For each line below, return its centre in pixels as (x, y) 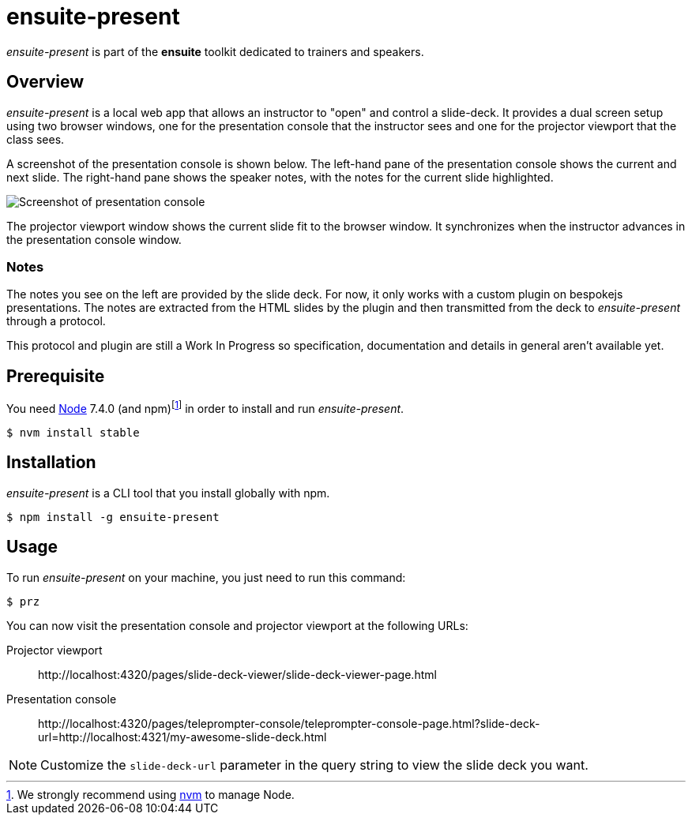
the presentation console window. (94, 239)
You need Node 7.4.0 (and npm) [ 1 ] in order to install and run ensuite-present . (205, 407)
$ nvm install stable (73, 432)
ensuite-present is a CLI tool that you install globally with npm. (168, 493)
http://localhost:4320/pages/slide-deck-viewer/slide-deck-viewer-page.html (237, 674)
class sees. (36, 139)
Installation (51, 463)
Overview (45, 82)
